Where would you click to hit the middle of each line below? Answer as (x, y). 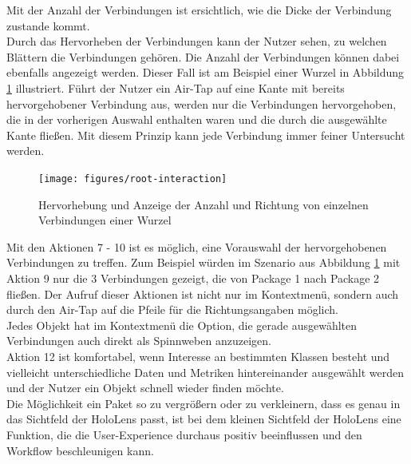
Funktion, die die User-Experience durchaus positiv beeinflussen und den (184, 434)
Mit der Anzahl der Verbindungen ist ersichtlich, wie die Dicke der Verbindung (199, 10)
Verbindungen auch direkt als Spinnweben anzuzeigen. (139, 341)
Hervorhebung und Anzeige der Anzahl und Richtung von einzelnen (204, 204)
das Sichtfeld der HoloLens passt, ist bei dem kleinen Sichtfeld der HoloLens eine (204, 419)
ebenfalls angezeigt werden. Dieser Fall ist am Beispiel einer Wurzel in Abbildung (205, 72)
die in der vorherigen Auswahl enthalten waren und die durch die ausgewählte (197, 119)
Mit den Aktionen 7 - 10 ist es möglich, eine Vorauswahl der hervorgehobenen (197, 246)
